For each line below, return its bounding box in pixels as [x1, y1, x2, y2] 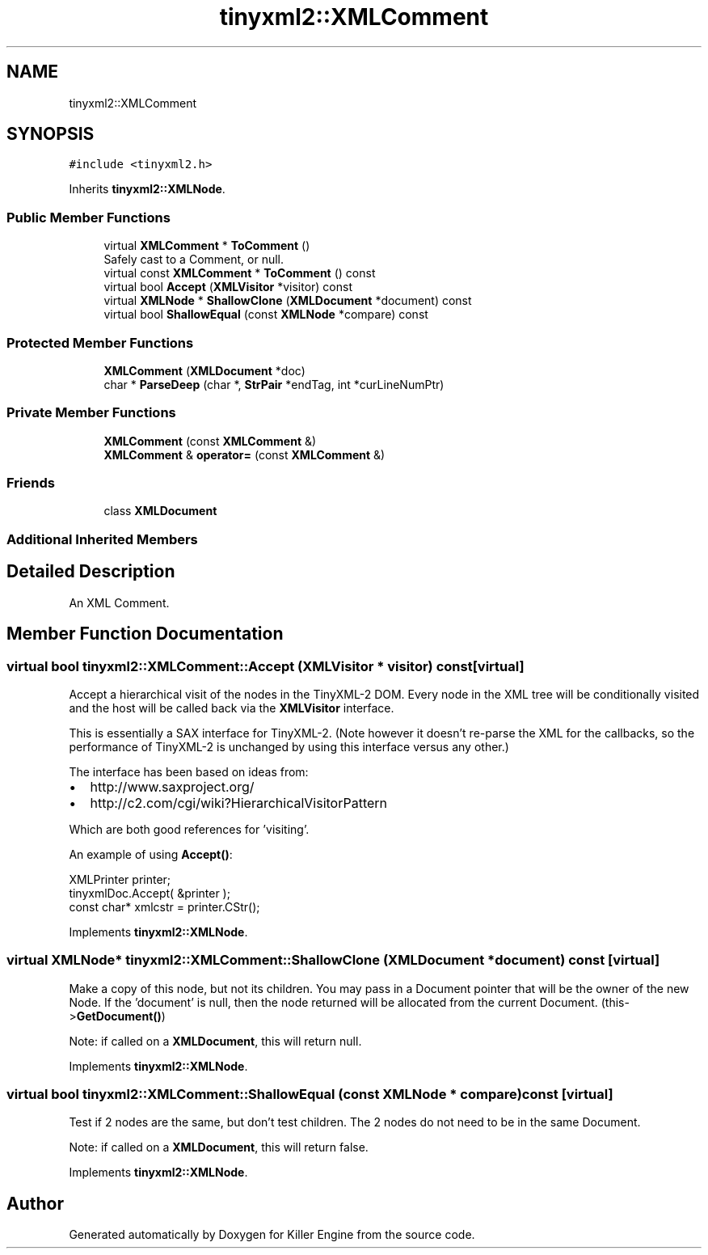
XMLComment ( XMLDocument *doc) [103, 363, 306, 378]
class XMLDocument [103, 504, 217, 518]
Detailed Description [6, 561, 175, 582]
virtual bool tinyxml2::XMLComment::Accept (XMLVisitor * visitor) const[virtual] [6, 657, 525, 674]
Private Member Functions [6, 404, 176, 421]
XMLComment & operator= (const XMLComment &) [103, 447, 386, 462]
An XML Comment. [69, 595, 170, 610]
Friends [6, 475, 55, 492]
